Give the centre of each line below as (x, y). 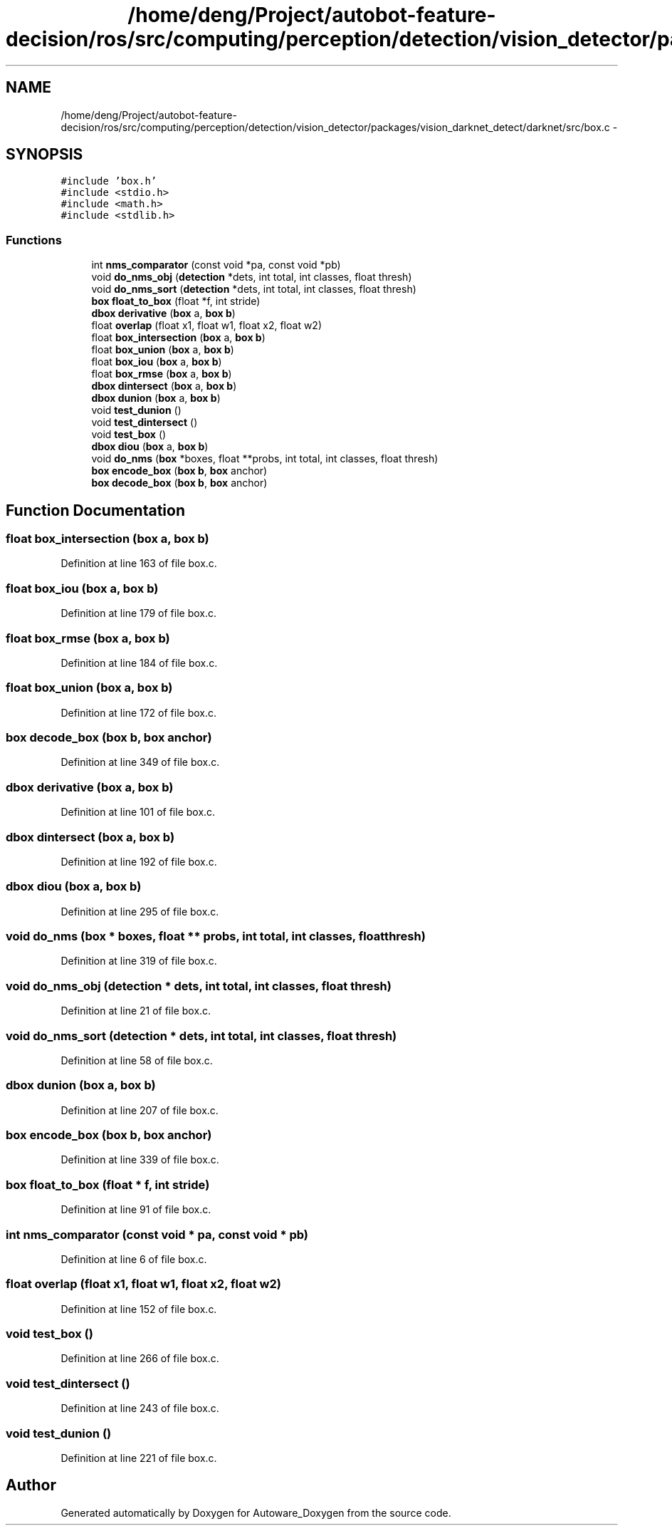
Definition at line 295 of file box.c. (140, 911)
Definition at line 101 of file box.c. (138, 812)
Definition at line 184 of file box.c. (139, 663)
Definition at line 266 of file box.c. (140, 1359)
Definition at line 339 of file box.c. (140, 1160)
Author (31, 1485)
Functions (34, 240)
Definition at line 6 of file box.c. (134, 1259)
